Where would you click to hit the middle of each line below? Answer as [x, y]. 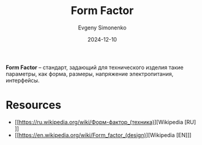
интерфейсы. [23, 80]
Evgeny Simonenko [102, 28]
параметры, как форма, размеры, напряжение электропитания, [90, 73]
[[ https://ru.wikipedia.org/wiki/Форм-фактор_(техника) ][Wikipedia [99, 122]
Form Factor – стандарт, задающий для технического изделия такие [95, 67]
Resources [34, 105]
